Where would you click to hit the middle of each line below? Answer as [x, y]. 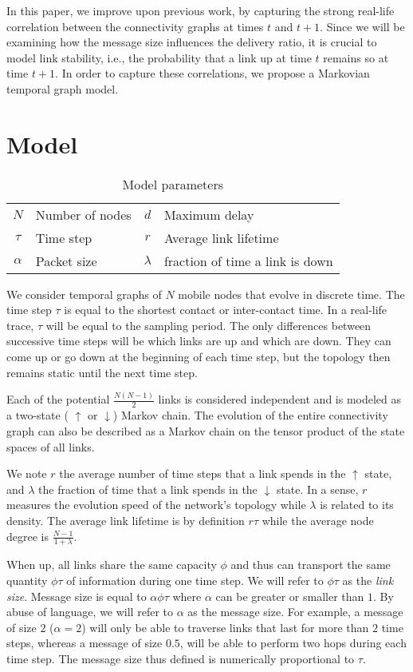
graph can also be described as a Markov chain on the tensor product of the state [206, 430]
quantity [27, 580]
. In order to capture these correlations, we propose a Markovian [212, 73]
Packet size [66, 260]
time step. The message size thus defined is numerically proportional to [181, 658]
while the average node [318, 520]
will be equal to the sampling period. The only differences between [208, 325]
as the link [368, 580]
